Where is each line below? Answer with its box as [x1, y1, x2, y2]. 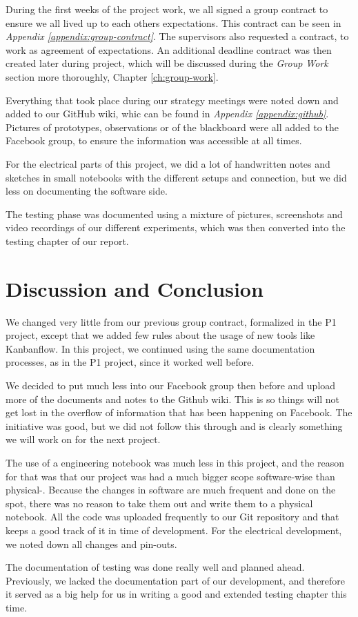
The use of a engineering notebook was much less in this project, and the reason [6, 455, 344, 469]
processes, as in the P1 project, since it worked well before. [6, 355, 255, 369]
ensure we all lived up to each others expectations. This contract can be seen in [6, 15, 341, 30]
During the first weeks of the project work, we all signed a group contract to [6, 2, 328, 16]
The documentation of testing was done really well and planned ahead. [6, 560, 305, 574]
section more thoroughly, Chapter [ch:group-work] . [6, 69, 219, 84]
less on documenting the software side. [6, 184, 168, 198]
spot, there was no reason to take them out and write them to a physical [6, 496, 313, 510]
